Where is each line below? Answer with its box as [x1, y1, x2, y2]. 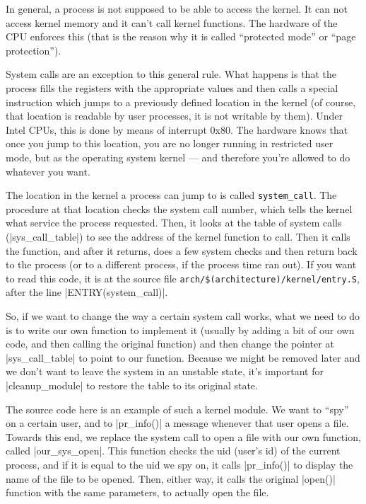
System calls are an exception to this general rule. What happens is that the [6, 67, 336, 81]
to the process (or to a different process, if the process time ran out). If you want [6, 257, 357, 272]
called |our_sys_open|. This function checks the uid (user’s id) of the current [6, 443, 341, 458]
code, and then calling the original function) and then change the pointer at [6, 336, 334, 351]
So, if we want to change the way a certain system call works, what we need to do [6, 309, 360, 323]
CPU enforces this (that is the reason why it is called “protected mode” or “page [6, 29, 356, 44]
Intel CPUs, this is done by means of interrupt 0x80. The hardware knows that [6, 122, 348, 137]
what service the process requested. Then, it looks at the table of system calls [6, 215, 342, 230]
